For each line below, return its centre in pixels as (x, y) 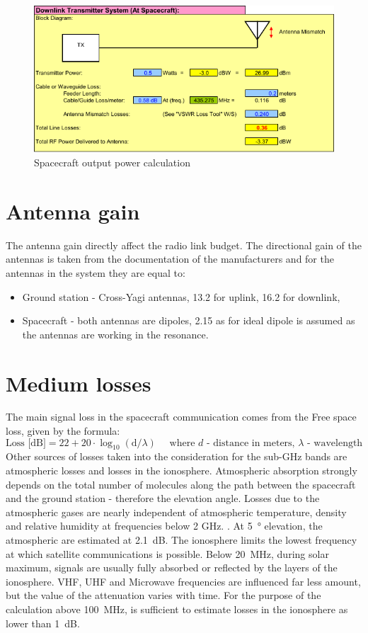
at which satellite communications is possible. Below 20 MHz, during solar (167, 553)
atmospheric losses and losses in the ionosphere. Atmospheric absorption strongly (182, 471)
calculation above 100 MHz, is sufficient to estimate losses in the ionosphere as (177, 609)
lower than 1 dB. (43, 623)
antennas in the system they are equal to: (96, 272)
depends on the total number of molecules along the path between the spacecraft (181, 484)
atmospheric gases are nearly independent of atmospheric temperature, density (176, 512)
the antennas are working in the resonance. (115, 334)
